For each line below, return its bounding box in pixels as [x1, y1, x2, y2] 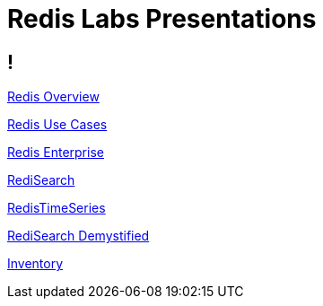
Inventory [7, 256, 64, 272]
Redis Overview [7, 89, 100, 105]
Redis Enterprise [7, 144, 104, 161]
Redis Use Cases [7, 117, 108, 133]
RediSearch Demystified [7, 228, 150, 244]
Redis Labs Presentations [7, 4, 317, 34]
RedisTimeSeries [7, 200, 106, 216]
